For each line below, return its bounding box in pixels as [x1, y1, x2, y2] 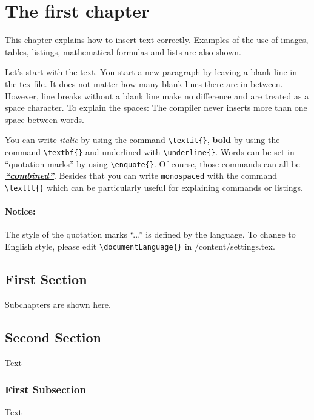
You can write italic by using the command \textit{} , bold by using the [5, 133, 280, 146]
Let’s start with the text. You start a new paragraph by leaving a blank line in [5, 65, 298, 78]
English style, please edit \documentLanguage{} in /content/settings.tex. [5, 239, 275, 252]
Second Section [5, 327, 101, 346]
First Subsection [5, 382, 86, 397]
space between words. [5, 113, 84, 125]
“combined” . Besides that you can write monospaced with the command [5, 169, 277, 182]
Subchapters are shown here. [5, 298, 111, 310]
